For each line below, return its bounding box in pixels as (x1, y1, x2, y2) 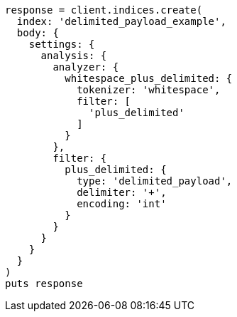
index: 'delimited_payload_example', (16, 16, 226, 27)
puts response (5, 278, 83, 289)
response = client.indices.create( (5, 4, 203, 16)
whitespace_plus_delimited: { (65, 73, 233, 84)
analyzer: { (53, 61, 119, 73)
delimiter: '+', (77, 187, 167, 198)
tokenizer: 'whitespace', (77, 84, 221, 95)
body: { (16, 27, 59, 38)
